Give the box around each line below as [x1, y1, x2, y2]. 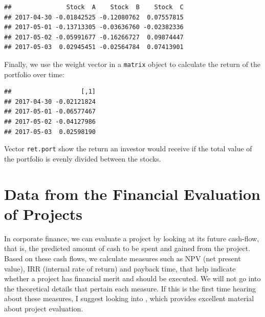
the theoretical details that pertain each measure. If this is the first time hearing [4, 283, 256, 293]
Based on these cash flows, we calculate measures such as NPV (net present [4, 253, 241, 263]
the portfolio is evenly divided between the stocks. [4, 153, 161, 164]
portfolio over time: [4, 69, 64, 79]
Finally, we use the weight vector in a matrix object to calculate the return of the [4, 58, 261, 69]
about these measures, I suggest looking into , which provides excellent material [4, 293, 254, 304]
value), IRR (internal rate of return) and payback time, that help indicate [4, 263, 236, 274]
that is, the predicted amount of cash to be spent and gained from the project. [4, 243, 251, 254]
